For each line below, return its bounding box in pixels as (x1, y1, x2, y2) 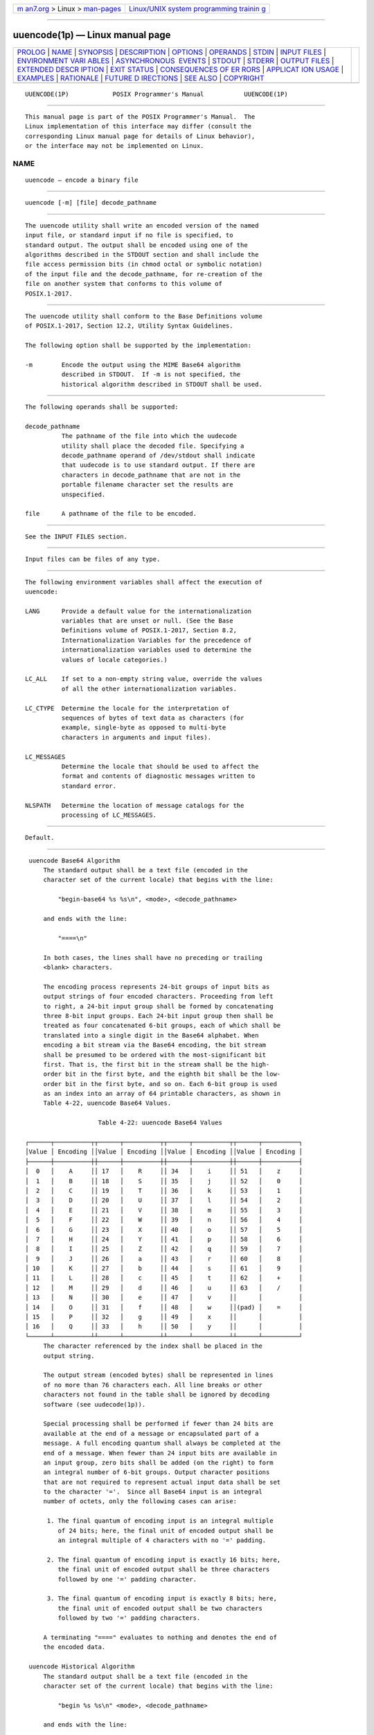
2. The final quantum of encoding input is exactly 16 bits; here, (46, 1555, 281, 1564)
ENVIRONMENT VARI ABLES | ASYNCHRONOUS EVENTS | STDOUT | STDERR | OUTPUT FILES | (17, 56, 335, 65)
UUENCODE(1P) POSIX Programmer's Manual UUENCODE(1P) (25, 90, 288, 98)
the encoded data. (43, 1643, 106, 1651)
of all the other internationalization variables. (61, 684, 237, 693)
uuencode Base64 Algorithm (28, 856, 121, 864)
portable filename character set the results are (61, 481, 233, 489)
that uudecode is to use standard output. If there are (61, 462, 256, 469)
